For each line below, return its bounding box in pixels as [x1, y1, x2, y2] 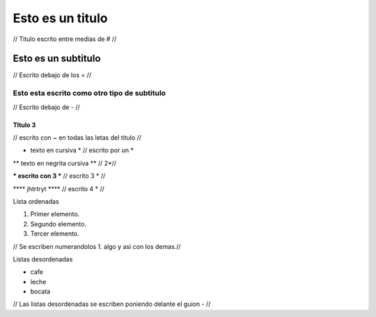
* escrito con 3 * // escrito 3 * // [13, 172, 106, 180]
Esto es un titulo [13, 10, 108, 26]
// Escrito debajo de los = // [13, 71, 92, 79]
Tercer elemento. [30, 229, 79, 238]
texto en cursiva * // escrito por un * [30, 146, 134, 154]
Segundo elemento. [30, 220, 87, 228]
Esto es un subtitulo [13, 53, 101, 65]
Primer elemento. [30, 210, 80, 218]
